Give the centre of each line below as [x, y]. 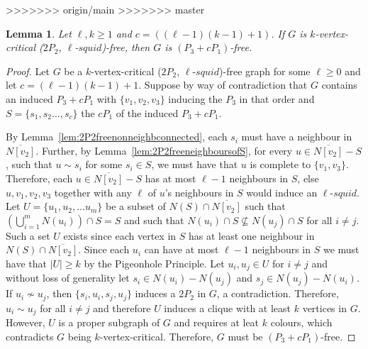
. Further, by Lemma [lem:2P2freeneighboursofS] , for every [164, 150]
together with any [93, 192]
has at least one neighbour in [252, 235]
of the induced [147, 112]
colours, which [301, 322]
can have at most [182, 249]
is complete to [280, 164]
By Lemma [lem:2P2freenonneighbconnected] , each [117, 137]
